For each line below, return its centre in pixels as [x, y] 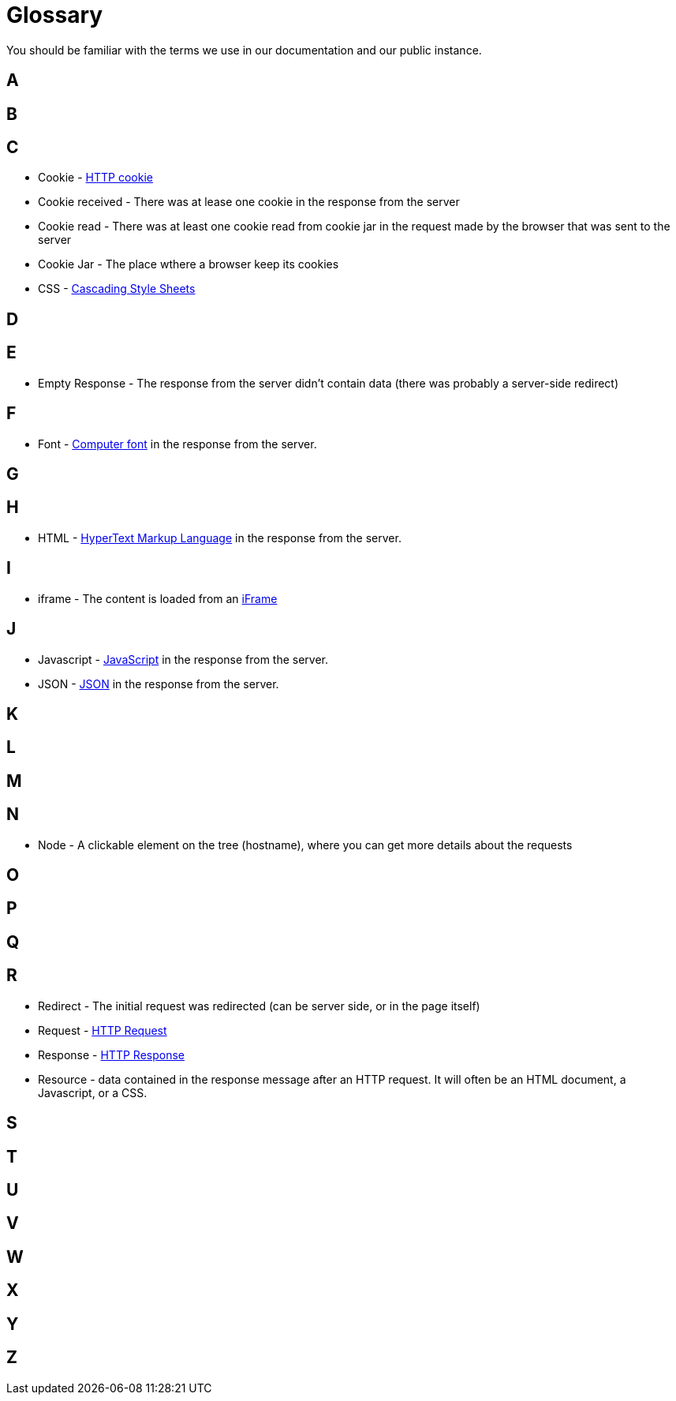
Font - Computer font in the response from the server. [177, 444]
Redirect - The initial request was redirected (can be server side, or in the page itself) [259, 1006]
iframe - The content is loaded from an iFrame [158, 598]
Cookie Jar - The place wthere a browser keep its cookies [189, 264]
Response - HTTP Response [111, 1054]
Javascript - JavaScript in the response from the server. [183, 659]
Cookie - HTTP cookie [95, 178]
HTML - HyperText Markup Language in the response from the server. [220, 538]
